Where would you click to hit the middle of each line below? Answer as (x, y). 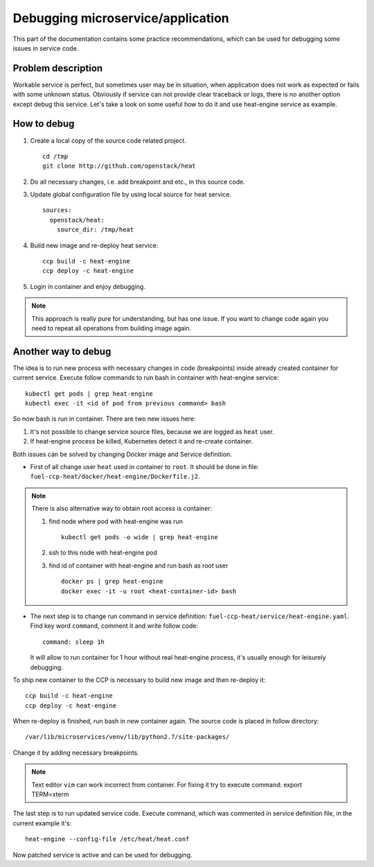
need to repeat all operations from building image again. (112, 328)
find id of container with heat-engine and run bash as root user (139, 566)
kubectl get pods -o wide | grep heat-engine (140, 537)
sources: (57, 210)
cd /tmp (55, 156)
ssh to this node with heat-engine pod (103, 553)
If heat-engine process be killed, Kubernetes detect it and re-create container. (141, 441)
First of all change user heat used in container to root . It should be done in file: (144, 467)
